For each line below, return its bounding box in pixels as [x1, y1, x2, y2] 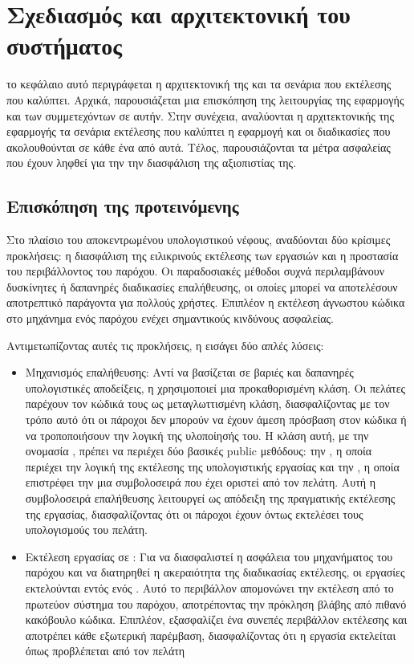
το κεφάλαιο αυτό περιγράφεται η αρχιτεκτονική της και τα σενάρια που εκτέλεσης [6, 75, 392, 92]
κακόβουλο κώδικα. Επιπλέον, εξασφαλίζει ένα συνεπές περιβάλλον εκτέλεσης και [25, 611, 408, 628]
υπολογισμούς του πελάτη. [25, 521, 148, 538]
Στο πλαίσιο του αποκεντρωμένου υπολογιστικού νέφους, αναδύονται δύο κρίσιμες [6, 231, 391, 248]
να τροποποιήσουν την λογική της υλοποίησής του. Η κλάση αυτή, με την [25, 426, 369, 443]
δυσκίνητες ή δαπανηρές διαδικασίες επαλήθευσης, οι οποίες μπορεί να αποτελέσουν [6, 278, 398, 295]
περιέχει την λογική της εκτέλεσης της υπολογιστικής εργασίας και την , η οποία [25, 458, 400, 475]
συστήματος [6, 29, 123, 62]
